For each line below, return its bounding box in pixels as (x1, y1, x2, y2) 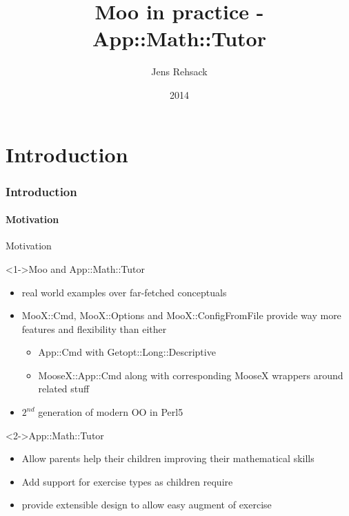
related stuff (38, 381, 90, 396)
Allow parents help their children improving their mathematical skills (21, 451, 315, 466)
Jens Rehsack (151, 64, 208, 79)
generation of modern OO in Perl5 (38, 405, 183, 419)
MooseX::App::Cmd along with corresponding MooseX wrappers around (38, 367, 343, 382)
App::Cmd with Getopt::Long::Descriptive (38, 345, 216, 359)
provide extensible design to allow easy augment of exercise (21, 497, 272, 512)
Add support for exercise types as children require (21, 474, 233, 488)
